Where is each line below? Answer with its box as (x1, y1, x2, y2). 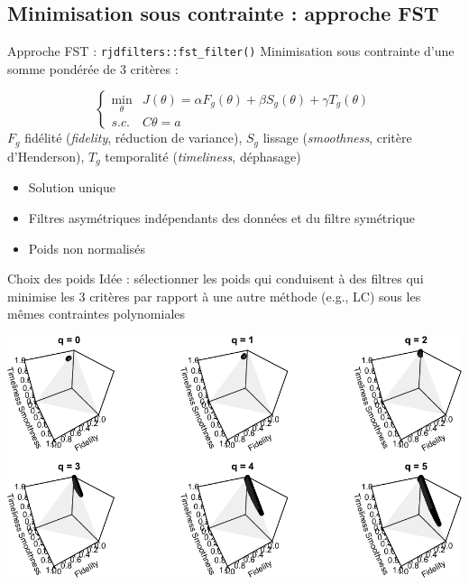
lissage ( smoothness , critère (262, 128, 412, 147)
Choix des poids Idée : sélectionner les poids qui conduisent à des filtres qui (7, 269, 424, 288)
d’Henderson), (7, 146, 85, 165)
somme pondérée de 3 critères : (7, 59, 179, 78)
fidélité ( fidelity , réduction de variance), (24, 128, 243, 147)
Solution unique (28, 178, 115, 197)
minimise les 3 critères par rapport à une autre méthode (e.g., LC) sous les (7, 286, 421, 305)
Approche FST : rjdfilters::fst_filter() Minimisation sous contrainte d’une (7, 42, 455, 60)
